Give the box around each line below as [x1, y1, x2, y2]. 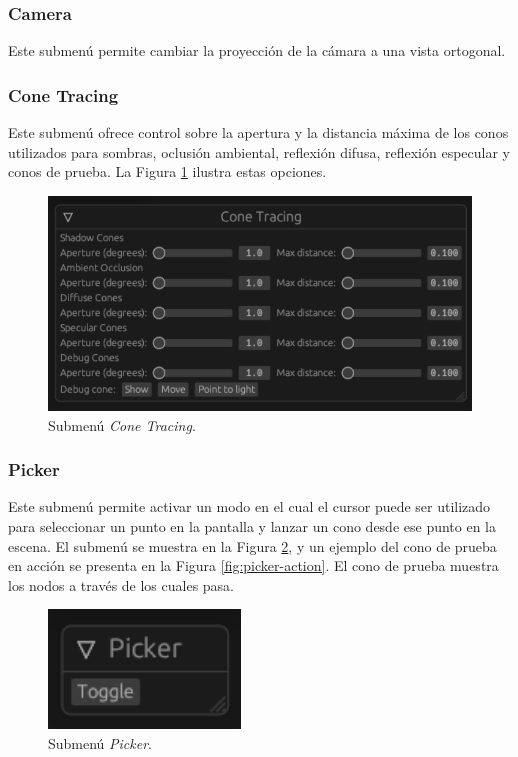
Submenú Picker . [48, 732, 153, 753]
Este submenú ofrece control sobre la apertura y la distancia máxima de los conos [8, 122, 509, 143]
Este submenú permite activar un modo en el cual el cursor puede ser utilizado [8, 496, 491, 517]
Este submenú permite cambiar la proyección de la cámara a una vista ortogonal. [8, 40, 506, 61]
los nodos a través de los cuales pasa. [8, 574, 235, 595]
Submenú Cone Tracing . [48, 414, 196, 435]
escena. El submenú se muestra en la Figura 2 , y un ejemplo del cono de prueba [8, 535, 497, 556]
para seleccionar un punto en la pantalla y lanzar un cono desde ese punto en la [8, 515, 497, 536]
